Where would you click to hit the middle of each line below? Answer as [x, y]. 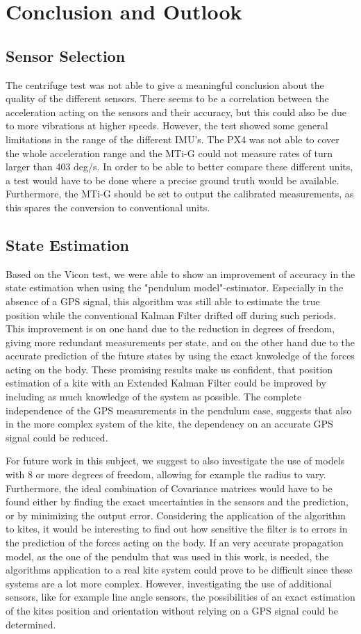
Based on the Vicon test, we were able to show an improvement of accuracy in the [180, 274]
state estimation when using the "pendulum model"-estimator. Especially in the [175, 287]
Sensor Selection [66, 55]
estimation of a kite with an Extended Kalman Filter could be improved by [166, 383]
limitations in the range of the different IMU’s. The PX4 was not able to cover [173, 139]
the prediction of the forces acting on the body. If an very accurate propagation [175, 542]
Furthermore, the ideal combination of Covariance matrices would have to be [169, 488]
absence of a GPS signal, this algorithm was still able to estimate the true [163, 301]
